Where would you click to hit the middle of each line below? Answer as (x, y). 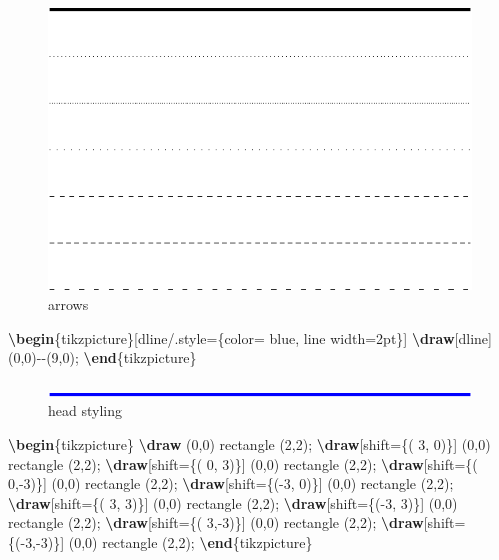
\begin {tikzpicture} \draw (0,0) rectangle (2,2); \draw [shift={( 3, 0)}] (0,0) (249, 443)
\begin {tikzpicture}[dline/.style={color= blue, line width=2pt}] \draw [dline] (250, 337)
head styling (85, 410)
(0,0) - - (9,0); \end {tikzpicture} (102, 357)
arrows (68, 303)
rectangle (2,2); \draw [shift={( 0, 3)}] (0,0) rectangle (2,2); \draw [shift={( (243, 463)
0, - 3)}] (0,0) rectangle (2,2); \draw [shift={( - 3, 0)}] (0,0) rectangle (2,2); (231, 483)
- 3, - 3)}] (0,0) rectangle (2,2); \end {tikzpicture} (166, 541)
